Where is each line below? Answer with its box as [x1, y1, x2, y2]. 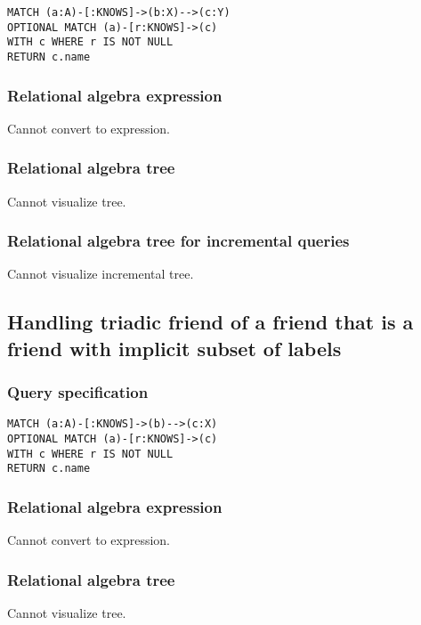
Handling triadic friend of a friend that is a [7, 308, 414, 336]
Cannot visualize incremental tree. [7, 264, 194, 283]
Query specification [7, 381, 149, 403]
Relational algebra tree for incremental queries [7, 230, 350, 252]
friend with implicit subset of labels [7, 334, 342, 361]
